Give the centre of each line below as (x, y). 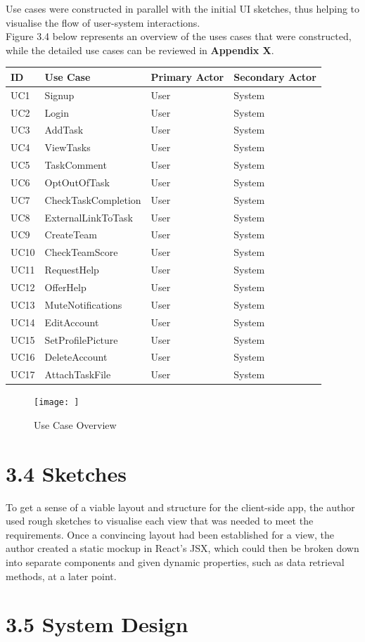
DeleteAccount (76, 357)
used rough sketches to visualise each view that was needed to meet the (160, 521)
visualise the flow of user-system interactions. (103, 22)
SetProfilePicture (81, 339)
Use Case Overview (75, 424)
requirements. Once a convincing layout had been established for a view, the (170, 534)
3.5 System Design (97, 624)
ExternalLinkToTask (89, 217)
